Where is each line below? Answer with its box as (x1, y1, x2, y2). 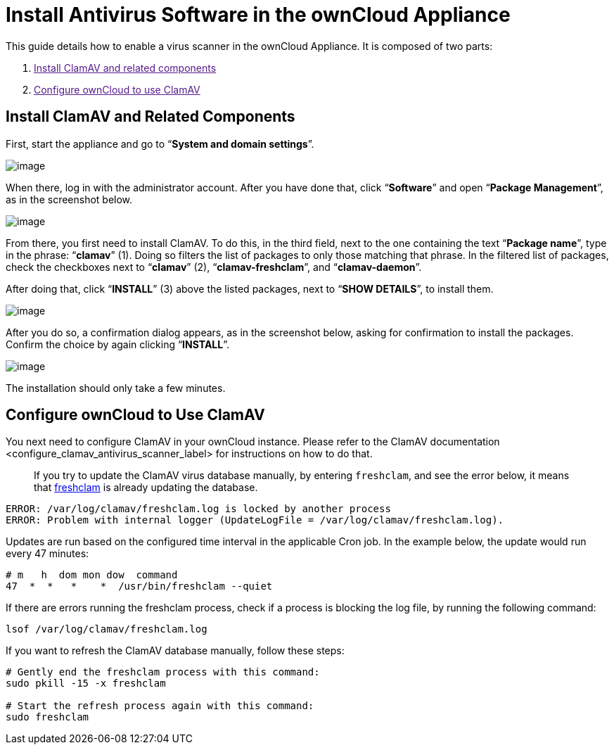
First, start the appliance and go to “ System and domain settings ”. (6, 137, 314, 150)
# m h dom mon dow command (6, 569, 178, 581)
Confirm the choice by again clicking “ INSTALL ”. (6, 338, 229, 350)
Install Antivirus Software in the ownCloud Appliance (6, 3, 511, 27)
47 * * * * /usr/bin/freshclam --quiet (6, 580, 273, 592)
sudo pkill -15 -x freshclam (6, 678, 166, 689)
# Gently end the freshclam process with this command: (6, 666, 320, 678)
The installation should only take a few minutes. (6, 381, 226, 394)
